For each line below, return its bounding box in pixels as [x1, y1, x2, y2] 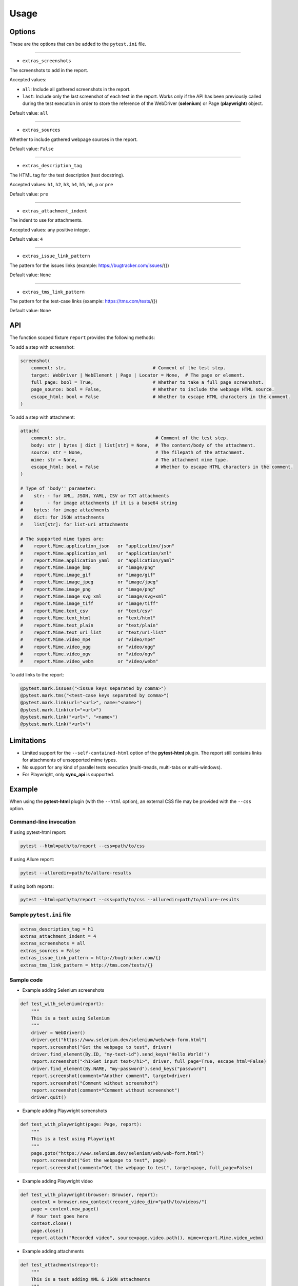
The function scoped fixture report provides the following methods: [9, 334, 155, 341]
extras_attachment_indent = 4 [20, 934, 96, 939]
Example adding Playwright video [22, 1178, 93, 1184]
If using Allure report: [9, 856, 54, 862]
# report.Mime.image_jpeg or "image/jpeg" [20, 579, 158, 585]
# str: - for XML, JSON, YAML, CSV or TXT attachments [20, 493, 169, 498]
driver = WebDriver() [31, 1029, 86, 1035]
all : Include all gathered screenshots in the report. [22, 86, 131, 92]
